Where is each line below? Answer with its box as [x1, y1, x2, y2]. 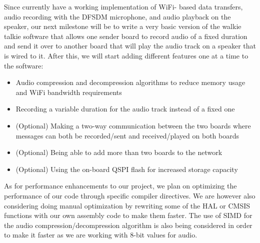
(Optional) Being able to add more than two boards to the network [15, 147, 222, 157]
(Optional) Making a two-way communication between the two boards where [15, 120, 251, 130]
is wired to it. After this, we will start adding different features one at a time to [4, 50, 248, 60]
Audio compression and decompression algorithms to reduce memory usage [15, 77, 245, 87]
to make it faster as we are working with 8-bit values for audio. [4, 229, 197, 240]
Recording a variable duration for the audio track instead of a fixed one [15, 103, 235, 114]
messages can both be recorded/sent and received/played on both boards [15, 130, 239, 140]
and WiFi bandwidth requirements [15, 86, 122, 97]
